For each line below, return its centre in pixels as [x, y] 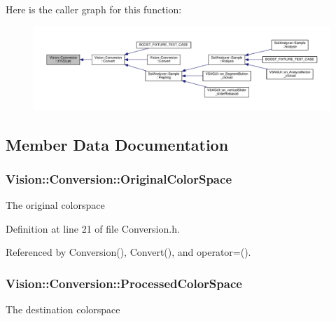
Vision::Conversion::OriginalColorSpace [119, 178]
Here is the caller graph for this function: [94, 9]
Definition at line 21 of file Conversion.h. [93, 228]
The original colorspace [55, 205]
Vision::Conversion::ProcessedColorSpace [124, 283]
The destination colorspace [63, 309]
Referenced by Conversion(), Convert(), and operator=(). [128, 252]
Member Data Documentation [117, 144]
